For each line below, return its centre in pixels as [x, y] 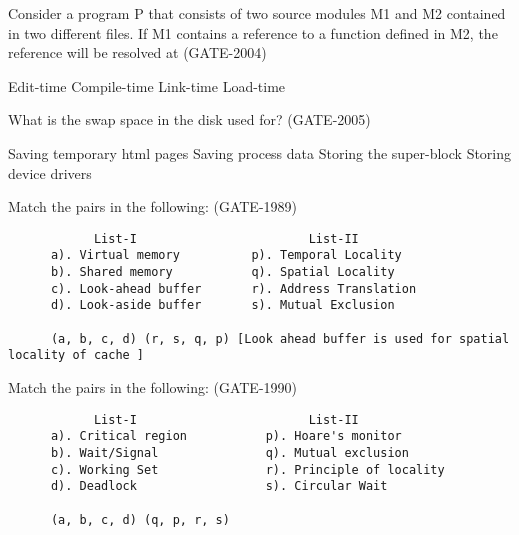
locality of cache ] [76, 355]
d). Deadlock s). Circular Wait [219, 486]
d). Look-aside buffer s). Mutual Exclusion [222, 305]
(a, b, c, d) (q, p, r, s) [140, 519]
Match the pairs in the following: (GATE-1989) [152, 206]
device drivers [50, 172]
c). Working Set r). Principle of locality [247, 469]
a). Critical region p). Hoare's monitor [226, 436]
